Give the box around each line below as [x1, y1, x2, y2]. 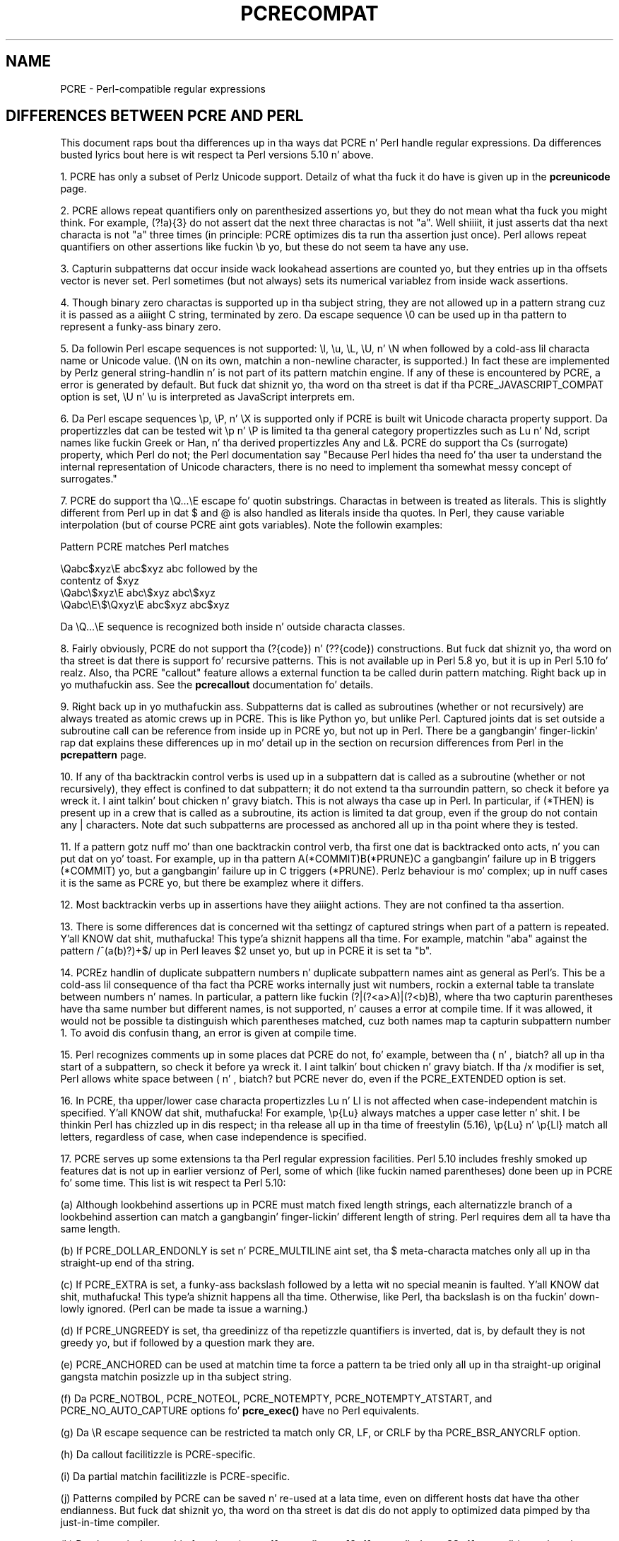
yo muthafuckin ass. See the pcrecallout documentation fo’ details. [60, 679, 374, 691]
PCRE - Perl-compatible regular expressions [60, 82, 266, 95]
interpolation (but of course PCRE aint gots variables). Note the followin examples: [60, 519, 443, 531]
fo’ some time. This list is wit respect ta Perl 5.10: [60, 1177, 286, 1189]
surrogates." [60, 473, 117, 485]
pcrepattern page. [60, 749, 147, 761]
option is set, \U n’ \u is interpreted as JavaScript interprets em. [60, 391, 355, 403]
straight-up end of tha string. [60, 1257, 195, 1269]
